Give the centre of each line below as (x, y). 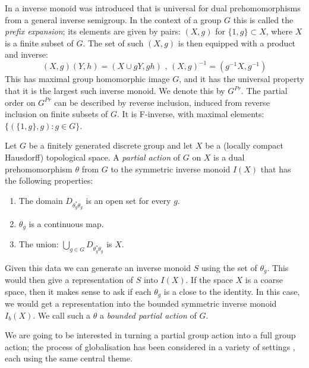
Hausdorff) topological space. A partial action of (93, 157)
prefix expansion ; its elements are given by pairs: (93, 31)
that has (276, 169)
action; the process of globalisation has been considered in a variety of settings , (150, 346)
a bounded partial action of (148, 315)
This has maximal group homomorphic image (87, 79)
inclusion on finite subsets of (56, 114)
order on (20, 102)
